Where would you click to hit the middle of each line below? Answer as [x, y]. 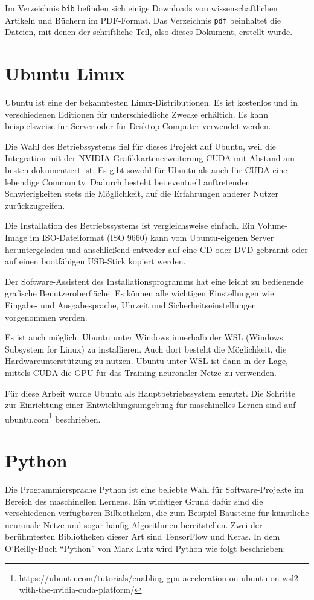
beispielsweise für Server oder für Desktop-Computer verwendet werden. [138, 126]
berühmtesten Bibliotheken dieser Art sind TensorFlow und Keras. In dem [143, 536]
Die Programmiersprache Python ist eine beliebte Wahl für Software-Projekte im [154, 489]
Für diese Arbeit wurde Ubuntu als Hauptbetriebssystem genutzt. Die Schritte [150, 393]
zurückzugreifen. [35, 205]
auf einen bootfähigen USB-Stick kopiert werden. [95, 261]
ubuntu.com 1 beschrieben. [53, 418]
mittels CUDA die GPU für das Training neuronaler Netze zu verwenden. [141, 372]
